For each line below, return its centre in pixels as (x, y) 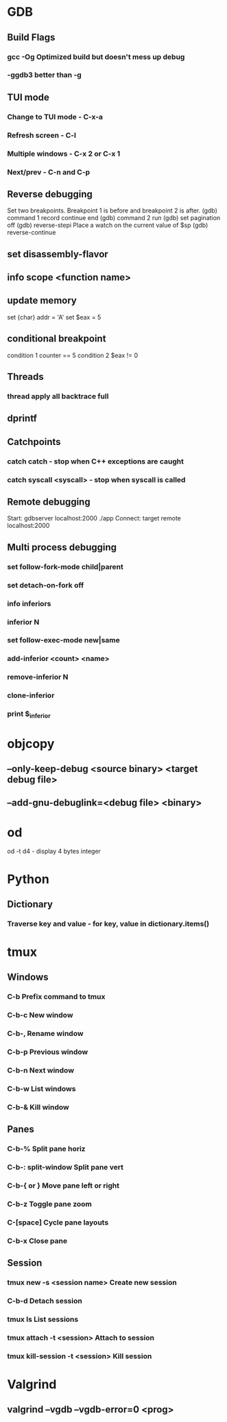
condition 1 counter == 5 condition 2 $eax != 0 (73, 355)
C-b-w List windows (41, 1089)
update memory (42, 301)
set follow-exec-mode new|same (63, 640)
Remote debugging (49, 502)
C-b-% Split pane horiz (46, 1149)
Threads (26, 377)
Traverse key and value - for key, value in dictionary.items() (108, 924)
